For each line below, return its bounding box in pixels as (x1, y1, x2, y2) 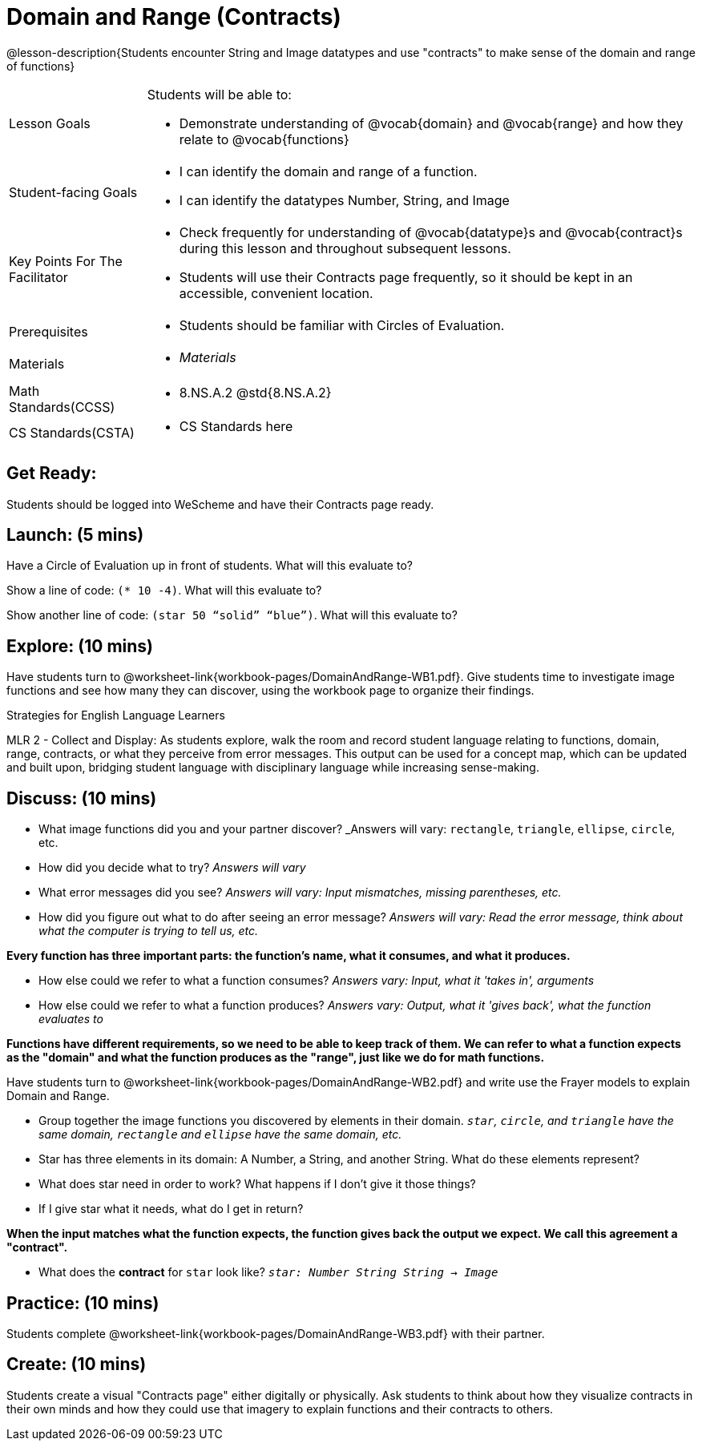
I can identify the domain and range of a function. (179, 163, 478, 179)
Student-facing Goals (9, 183, 138, 200)
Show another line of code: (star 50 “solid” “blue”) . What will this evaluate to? (6, 608, 458, 623)
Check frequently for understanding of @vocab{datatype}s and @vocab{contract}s (179, 224, 683, 240)
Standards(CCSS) (9, 398, 115, 415)
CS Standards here (179, 417, 293, 434)
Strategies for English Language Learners (6, 708, 225, 723)
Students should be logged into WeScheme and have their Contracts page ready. (6, 497, 434, 511)
